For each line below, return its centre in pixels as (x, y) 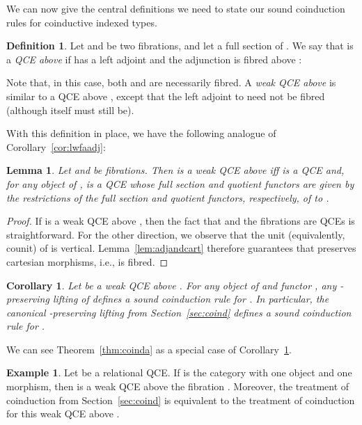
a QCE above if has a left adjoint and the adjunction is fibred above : (154, 59)
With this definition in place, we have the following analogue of (141, 133)
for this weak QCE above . (63, 414)
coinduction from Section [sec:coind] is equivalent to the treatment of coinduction (181, 400)
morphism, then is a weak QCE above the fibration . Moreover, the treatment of (178, 386)
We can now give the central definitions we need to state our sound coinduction (176, 8)
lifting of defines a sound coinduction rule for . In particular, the (191, 299)
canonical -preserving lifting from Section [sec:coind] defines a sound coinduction (179, 312)
